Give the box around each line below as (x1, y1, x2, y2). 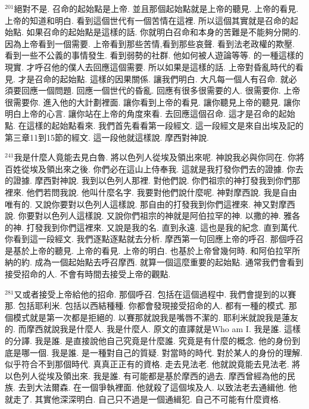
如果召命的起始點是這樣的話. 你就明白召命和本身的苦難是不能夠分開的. (26, 26, 301, 38)
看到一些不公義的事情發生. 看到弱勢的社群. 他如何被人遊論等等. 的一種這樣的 (5, 49, 304, 61)
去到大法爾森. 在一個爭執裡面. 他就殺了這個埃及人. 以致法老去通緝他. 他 (18, 381, 297, 393)
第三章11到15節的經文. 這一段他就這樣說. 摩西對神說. (5, 131, 209, 143)
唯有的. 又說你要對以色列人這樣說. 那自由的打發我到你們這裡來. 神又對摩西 (5, 197, 295, 210)
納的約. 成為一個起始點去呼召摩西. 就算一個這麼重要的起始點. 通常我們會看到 (5, 256, 304, 268)
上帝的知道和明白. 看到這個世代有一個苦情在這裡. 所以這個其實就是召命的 (5, 14, 291, 26)
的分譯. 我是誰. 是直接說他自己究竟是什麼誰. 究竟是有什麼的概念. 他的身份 (5, 334, 292, 347)
